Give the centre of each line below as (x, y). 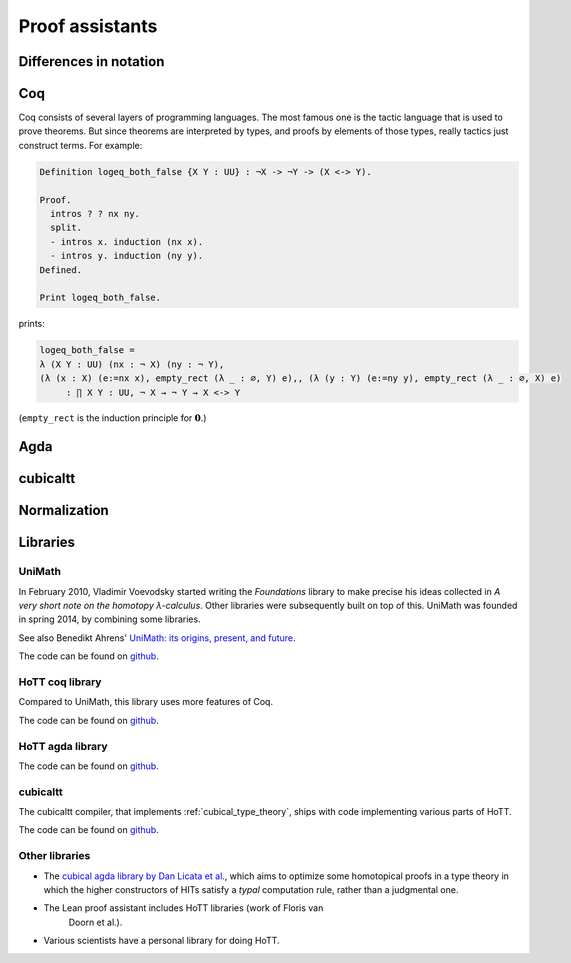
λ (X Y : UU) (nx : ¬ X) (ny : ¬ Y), (132, 364)
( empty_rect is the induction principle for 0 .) (112, 418)
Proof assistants (88, 26)
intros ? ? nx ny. (95, 214)
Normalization (63, 510)
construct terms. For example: (80, 145)
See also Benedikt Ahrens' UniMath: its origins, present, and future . (157, 637)
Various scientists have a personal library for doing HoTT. (161, 941)
